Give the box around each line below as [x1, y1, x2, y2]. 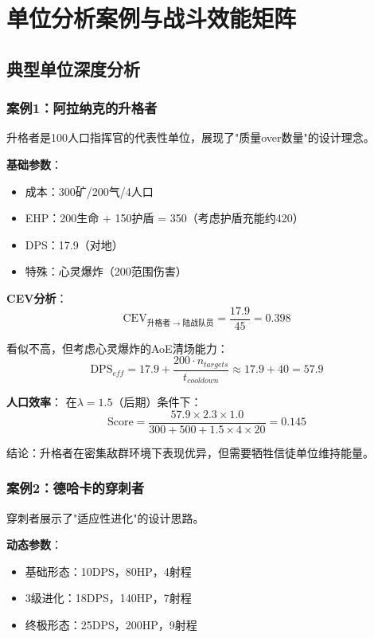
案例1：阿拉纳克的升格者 [6, 98, 158, 118]
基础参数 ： [6, 155, 62, 172]
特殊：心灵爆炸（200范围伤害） [25, 263, 187, 280]
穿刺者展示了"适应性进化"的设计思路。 [6, 509, 205, 526]
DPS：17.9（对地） [25, 236, 123, 252]
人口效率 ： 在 [6, 393, 77, 410]
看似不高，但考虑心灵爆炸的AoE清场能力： [6, 339, 228, 356]
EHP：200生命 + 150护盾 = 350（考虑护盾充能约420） [25, 209, 304, 226]
